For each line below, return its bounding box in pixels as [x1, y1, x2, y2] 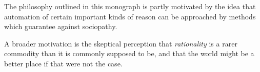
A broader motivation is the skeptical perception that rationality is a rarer [4, 38, 237, 49]
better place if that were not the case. [4, 58, 123, 68]
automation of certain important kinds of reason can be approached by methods [4, 11, 256, 21]
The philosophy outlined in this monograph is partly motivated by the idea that [4, 1, 256, 11]
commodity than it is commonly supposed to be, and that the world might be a [4, 48, 254, 59]
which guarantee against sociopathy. [4, 21, 117, 32]
